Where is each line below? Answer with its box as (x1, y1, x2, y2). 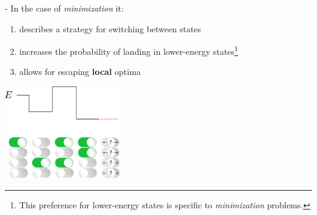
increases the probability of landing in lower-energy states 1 (19, 43, 238, 57)
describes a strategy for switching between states (19, 22, 201, 35)
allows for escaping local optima (19, 65, 141, 78)
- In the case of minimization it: (5, 2, 124, 14)
